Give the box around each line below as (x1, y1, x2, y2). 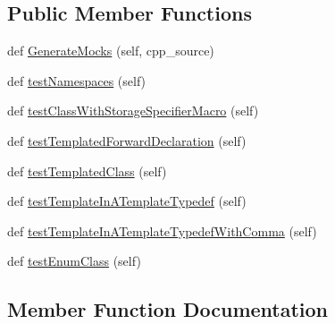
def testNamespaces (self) (7, 71, 147, 90)
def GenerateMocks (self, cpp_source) (7, 41, 214, 60)
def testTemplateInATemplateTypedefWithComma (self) (7, 221, 317, 240)
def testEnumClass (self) (7, 252, 141, 270)
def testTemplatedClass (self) (7, 161, 167, 180)
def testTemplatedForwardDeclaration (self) (7, 131, 247, 149)
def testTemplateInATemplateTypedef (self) (7, 192, 247, 210)
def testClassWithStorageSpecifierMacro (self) (7, 101, 259, 120)
